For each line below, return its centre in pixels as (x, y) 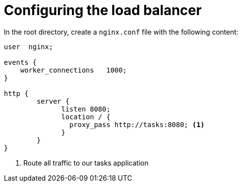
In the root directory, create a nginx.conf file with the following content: (121, 32)
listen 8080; (86, 109)
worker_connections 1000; (73, 70)
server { (53, 101)
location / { (86, 117)
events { (20, 62)
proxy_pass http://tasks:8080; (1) (137, 124)
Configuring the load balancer (103, 10)
